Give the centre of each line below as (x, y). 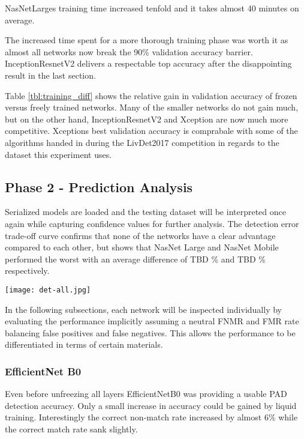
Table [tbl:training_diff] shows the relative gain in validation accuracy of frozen (151, 95)
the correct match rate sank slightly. (71, 428)
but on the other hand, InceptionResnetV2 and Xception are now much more (147, 119)
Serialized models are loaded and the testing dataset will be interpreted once (145, 212)
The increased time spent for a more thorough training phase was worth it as (147, 40)
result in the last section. (50, 75)
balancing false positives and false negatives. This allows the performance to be (150, 332)
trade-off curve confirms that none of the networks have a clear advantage (140, 235)
